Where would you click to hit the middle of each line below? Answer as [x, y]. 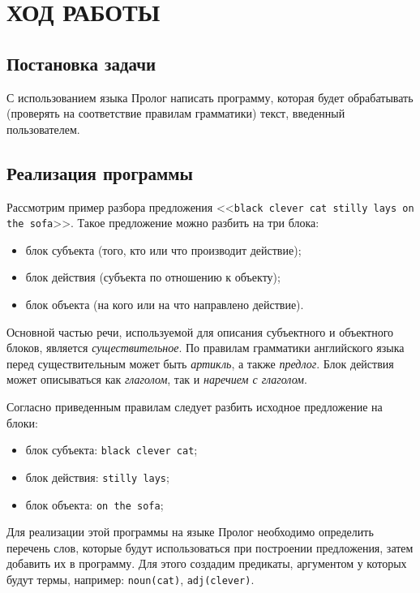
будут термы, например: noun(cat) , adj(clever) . [131, 579]
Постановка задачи [81, 63]
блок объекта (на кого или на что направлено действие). [165, 305]
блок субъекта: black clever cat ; [111, 450]
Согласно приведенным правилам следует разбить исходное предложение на [195, 407]
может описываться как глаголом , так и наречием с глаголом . [157, 379]
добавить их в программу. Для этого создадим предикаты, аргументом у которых [207, 563]
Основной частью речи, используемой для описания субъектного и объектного [200, 331]
